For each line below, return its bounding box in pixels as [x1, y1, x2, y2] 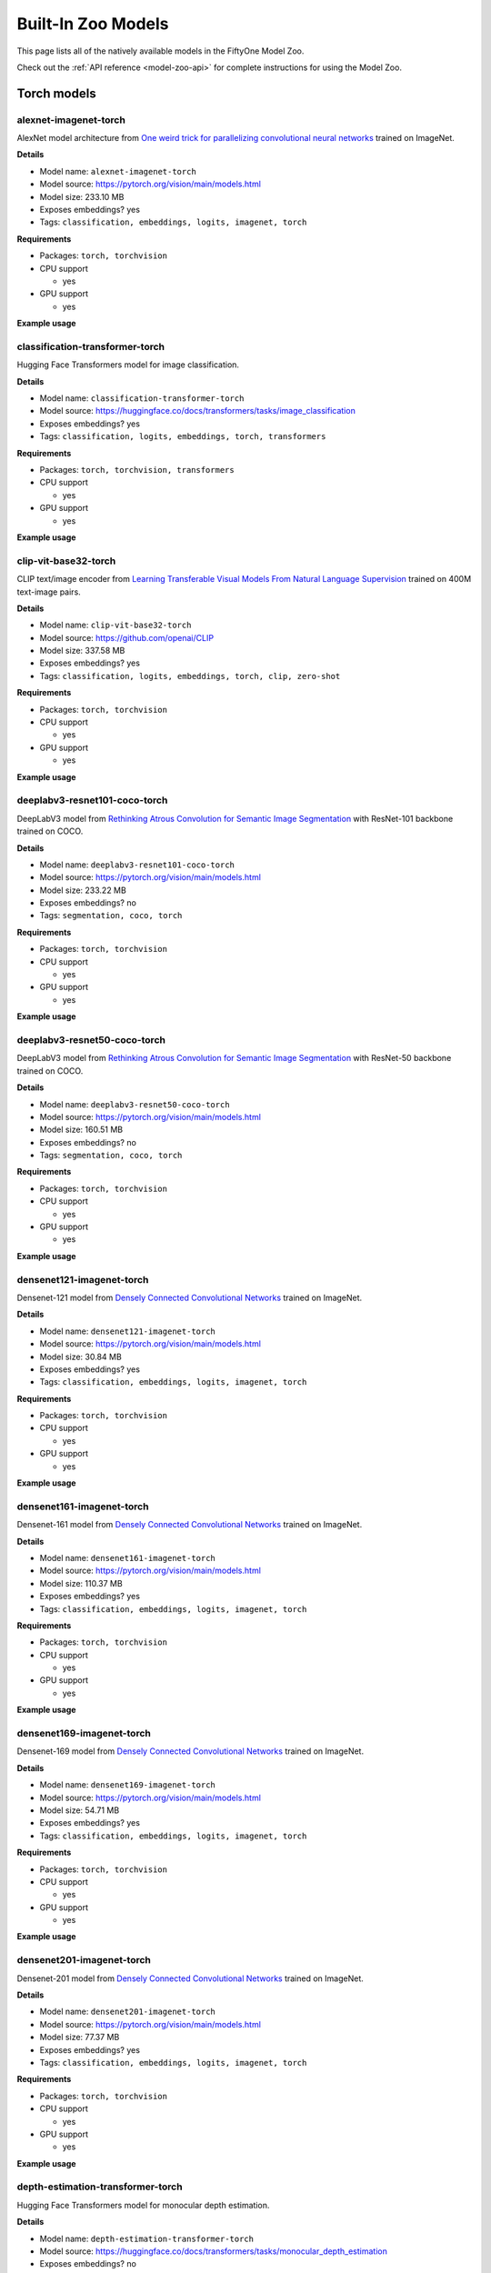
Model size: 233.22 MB [39, 885, 126, 896]
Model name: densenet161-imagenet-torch [39, 1552, 215, 1563]
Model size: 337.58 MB [39, 646, 125, 656]
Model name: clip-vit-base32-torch [39, 619, 192, 631]
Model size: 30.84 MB [39, 1351, 122, 1362]
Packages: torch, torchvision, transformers [39, 465, 235, 476]
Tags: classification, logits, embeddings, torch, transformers [39, 431, 326, 442]
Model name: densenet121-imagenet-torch [39, 1326, 215, 1337]
